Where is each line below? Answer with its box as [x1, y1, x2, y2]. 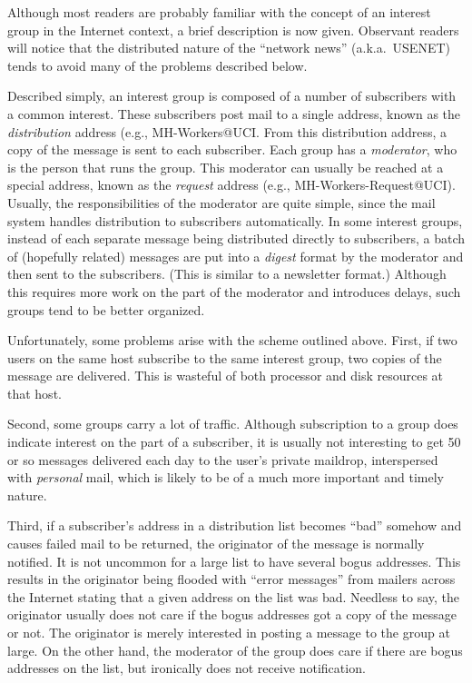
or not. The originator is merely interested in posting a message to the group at [7, 623, 450, 641]
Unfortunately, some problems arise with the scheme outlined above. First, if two [7, 331, 457, 350]
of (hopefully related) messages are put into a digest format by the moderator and [7, 246, 464, 265]
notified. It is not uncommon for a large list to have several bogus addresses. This [7, 551, 461, 570]
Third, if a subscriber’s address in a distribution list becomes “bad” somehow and [7, 516, 462, 535]
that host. [7, 383, 62, 402]
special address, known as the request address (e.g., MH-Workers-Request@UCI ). [7, 175, 456, 194]
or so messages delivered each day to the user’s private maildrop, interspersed [7, 450, 438, 469]
